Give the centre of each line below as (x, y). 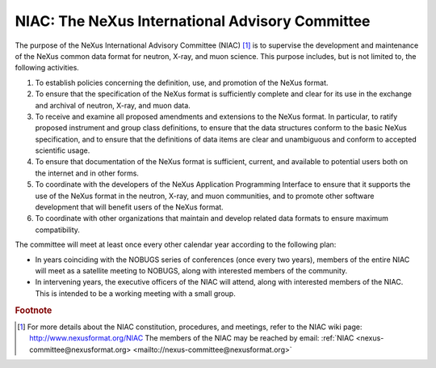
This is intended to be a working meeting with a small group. (135, 293)
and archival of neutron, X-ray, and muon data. (113, 105)
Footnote (34, 310)
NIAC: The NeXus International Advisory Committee (193, 21)
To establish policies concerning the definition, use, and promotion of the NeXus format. (182, 82)
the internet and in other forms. (87, 173)
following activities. (47, 68)
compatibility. (58, 230)
